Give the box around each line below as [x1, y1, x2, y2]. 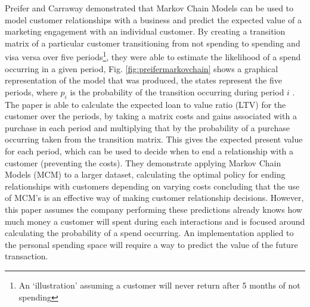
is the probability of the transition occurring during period [70, 85, 284, 98]
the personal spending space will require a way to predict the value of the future [5, 238, 298, 250]
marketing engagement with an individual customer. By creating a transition [5, 25, 286, 38]
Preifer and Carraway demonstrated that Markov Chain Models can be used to [5, 2, 294, 14]
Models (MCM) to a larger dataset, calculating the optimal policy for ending [5, 168, 286, 181]
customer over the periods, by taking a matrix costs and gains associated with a [5, 110, 297, 122]
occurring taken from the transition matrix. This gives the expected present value [5, 133, 303, 145]
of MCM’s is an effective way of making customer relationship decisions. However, [5, 191, 304, 204]
